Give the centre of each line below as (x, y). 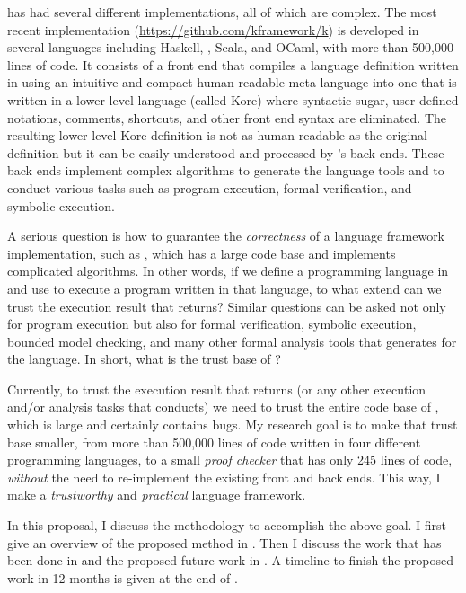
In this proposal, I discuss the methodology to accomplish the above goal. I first (227, 525)
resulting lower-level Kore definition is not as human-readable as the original (217, 135)
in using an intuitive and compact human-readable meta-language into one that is (232, 82)
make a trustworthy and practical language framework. (157, 495)
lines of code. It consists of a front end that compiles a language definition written (233, 64)
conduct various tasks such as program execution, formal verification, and (210, 187)
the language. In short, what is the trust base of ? (144, 359)
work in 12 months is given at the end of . (123, 577)
